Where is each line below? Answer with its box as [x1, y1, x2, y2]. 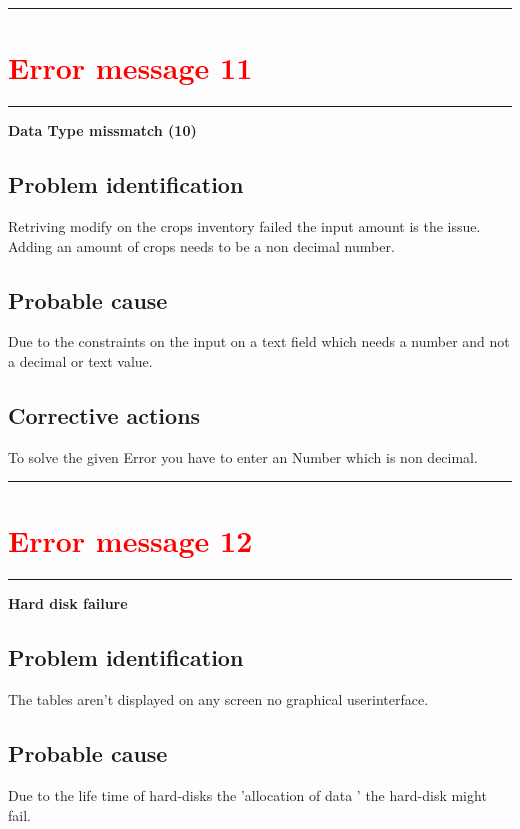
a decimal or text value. [8, 350, 153, 371]
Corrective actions [8, 399, 201, 430]
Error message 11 [8, 47, 253, 88]
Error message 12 [8, 520, 253, 561]
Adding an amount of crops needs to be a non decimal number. [8, 235, 395, 256]
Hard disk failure [8, 593, 128, 614]
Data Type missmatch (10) [8, 120, 197, 141]
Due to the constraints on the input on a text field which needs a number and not [8, 331, 510, 352]
